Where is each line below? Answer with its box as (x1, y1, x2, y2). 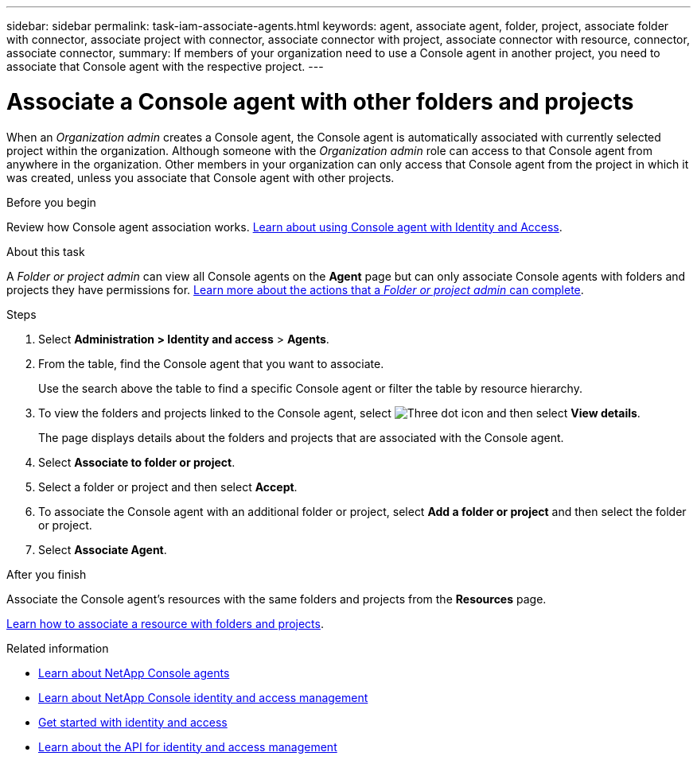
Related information (6, 641, 109, 655)
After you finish (6, 567, 87, 581)
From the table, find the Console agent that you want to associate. (38, 356, 384, 370)
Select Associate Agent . (38, 542, 167, 556)
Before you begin (6, 195, 96, 209)
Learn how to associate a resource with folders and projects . (6, 616, 324, 630)
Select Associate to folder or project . (38, 455, 236, 469)
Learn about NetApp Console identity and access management (38, 690, 368, 704)
